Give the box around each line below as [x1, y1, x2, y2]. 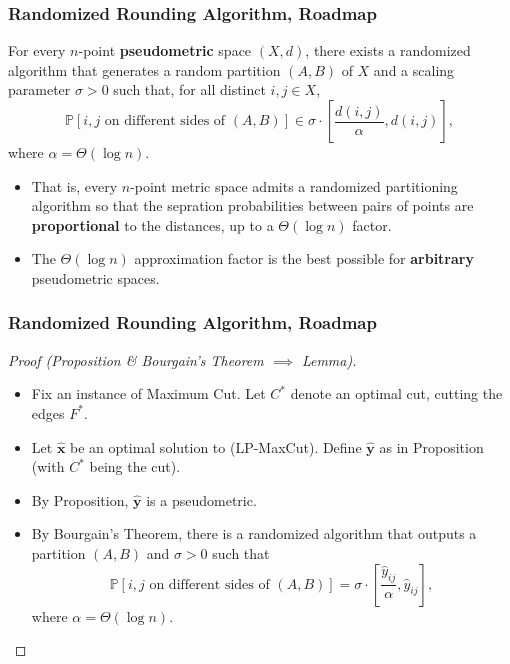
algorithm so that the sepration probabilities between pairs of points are [31, 195, 474, 216]
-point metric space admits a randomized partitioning [130, 175, 458, 196]
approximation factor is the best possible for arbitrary [134, 248, 474, 269]
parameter [8, 79, 71, 100]
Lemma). [301, 349, 357, 370]
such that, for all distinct [113, 79, 266, 100]
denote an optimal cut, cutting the [290, 383, 503, 404]
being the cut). [89, 456, 181, 477]
